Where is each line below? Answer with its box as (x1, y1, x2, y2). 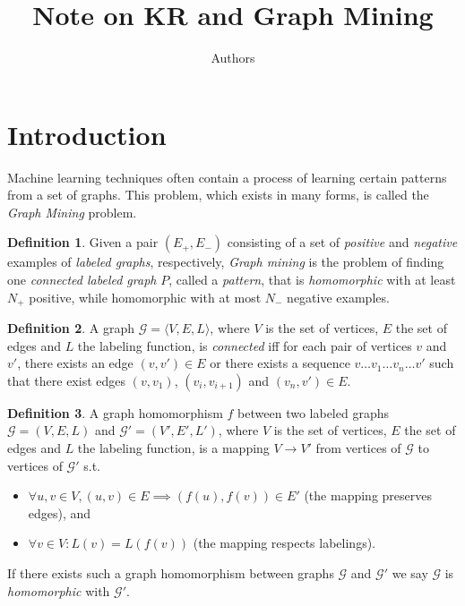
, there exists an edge (17, 354, 133, 372)
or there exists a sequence (210, 354, 350, 372)
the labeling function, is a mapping (77, 439, 270, 457)
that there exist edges (7, 371, 126, 389)
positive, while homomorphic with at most (29, 287, 262, 306)
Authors (211, 48, 255, 67)
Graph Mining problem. (7, 202, 137, 221)
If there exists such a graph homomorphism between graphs (7, 564, 334, 583)
